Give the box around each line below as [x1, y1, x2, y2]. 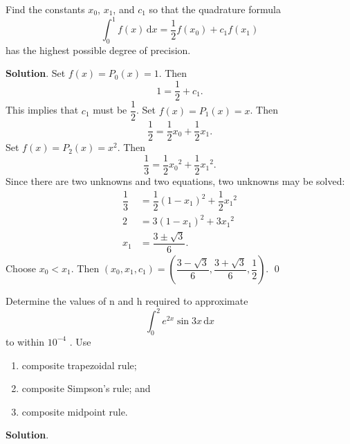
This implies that [6, 103, 79, 117]
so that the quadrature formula [149, 2, 281, 16]
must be [93, 103, 127, 117]
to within [6, 334, 45, 348]
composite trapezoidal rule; [21, 357, 137, 372]
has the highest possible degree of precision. [6, 42, 191, 57]
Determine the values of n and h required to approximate [6, 294, 248, 308]
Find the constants [6, 2, 85, 16]
